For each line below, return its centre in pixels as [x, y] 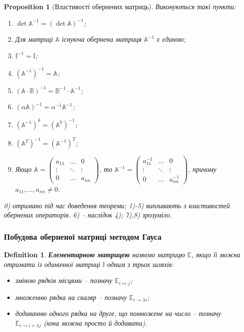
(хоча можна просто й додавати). [96, 323]
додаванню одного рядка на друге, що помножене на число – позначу [118, 313]
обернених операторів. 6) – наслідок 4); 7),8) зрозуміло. [88, 215]
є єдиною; [171, 39]
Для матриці [34, 39]
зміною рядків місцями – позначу [64, 280]
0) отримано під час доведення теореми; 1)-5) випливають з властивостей [117, 205]
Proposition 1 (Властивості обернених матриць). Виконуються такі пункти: [120, 6]
